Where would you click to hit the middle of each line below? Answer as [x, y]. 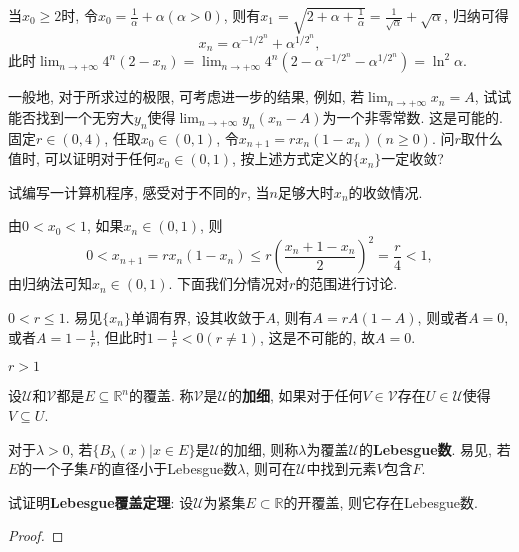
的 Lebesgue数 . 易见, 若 [434, 448]
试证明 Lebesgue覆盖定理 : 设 [101, 501]
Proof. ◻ [36, 535]
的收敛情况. [385, 191]
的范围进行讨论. [346, 283]
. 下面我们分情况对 [229, 283]
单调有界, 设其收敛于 [198, 316]
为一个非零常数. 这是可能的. [412, 116]
